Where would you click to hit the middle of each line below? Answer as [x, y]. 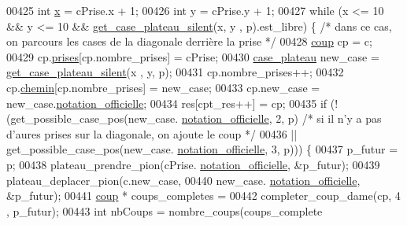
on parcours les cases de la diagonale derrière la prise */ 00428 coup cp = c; [189, 41]
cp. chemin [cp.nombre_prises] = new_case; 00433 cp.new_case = [163, 87]
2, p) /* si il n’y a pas [329, 118]
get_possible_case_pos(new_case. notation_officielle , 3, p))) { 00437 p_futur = [202, 149]
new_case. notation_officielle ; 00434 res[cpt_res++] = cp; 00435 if [167, 103]
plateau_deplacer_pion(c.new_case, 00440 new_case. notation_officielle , [183, 180]
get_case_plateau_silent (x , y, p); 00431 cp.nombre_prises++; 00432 [175, 72]
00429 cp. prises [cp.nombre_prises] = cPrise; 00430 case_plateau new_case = [193, 56]
